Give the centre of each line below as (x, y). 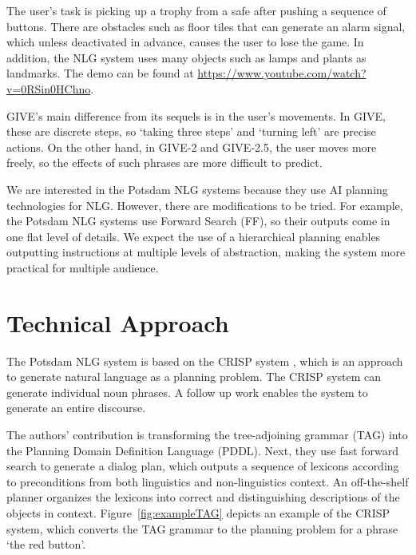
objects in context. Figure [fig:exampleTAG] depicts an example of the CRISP (198, 512)
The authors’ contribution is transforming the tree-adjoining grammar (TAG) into (207, 434)
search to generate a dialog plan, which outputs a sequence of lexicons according (203, 466)
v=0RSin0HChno (49, 88)
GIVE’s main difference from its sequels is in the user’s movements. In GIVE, (196, 115)
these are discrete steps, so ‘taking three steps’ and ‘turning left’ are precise (191, 131)
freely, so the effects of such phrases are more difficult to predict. (164, 163)
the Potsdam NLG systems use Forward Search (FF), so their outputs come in (198, 221)
